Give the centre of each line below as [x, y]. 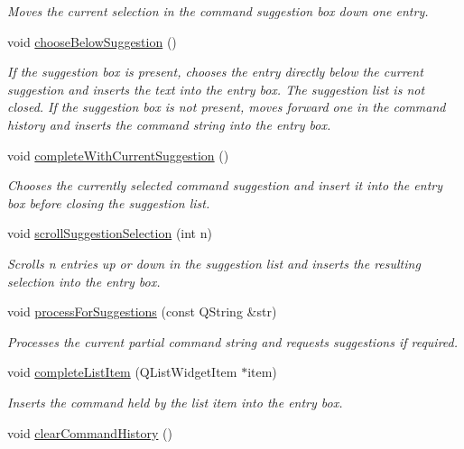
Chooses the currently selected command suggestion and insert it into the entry [225, 185]
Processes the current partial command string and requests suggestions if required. [233, 341]
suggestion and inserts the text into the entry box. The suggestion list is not [216, 89]
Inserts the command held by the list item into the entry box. [175, 402]
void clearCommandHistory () [90, 432]
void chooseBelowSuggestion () [92, 41]
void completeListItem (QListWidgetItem [122, 372]
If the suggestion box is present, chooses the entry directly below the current [215, 72]
